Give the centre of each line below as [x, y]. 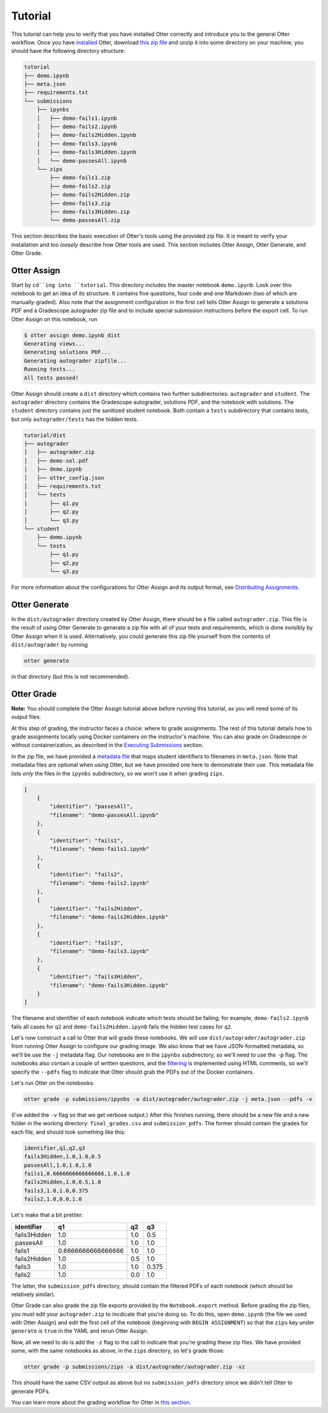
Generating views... [54, 343]
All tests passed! [51, 378]
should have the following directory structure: [68, 51]
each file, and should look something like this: [68, 1132]
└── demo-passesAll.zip [85, 220]
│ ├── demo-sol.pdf [56, 460]
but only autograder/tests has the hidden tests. [75, 419]
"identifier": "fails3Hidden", [96, 977]
